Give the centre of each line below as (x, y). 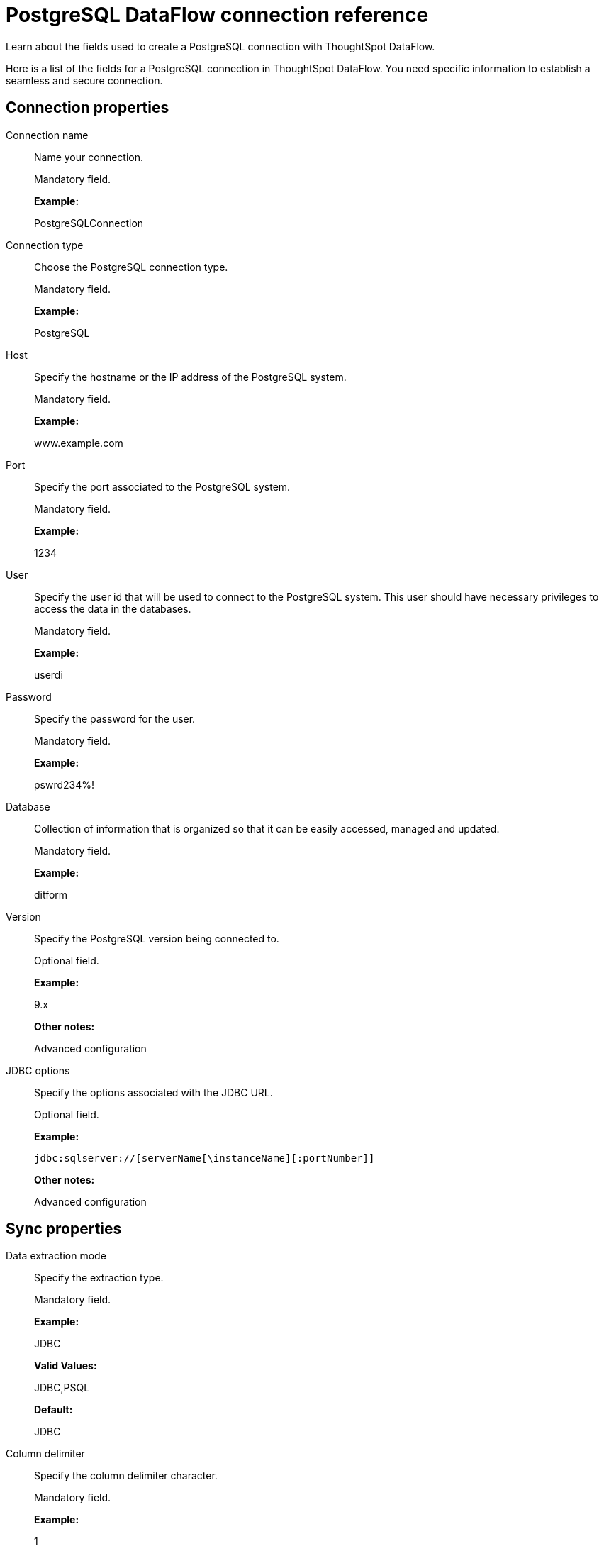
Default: (54, 1410)
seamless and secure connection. (84, 80)
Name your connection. (89, 157)
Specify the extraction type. (99, 1278)
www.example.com (79, 443)
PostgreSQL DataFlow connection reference (217, 15)
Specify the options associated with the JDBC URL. (153, 1092)
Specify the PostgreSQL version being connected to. (157, 938)
